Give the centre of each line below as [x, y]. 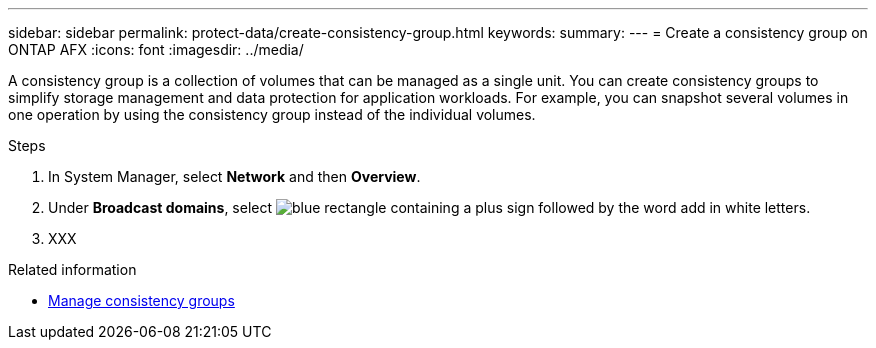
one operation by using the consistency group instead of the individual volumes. [272, 114]
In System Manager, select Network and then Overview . [234, 176]
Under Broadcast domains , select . [429, 207]
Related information [72, 269]
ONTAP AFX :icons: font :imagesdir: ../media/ [156, 49]
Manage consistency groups [141, 300]
